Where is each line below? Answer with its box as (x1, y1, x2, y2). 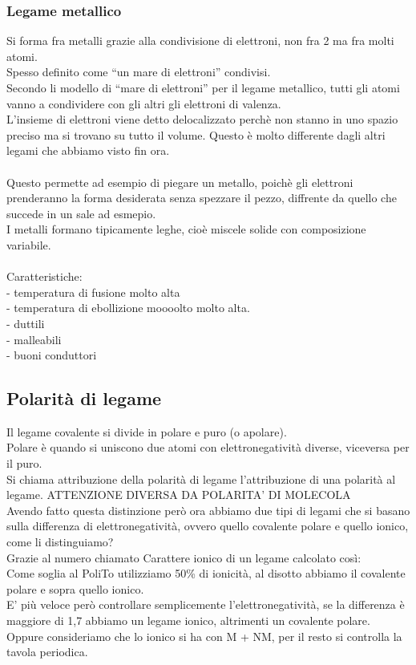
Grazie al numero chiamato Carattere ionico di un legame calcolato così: (6, 549, 361, 566)
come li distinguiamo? (6, 533, 114, 550)
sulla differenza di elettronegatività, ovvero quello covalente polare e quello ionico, (6, 517, 409, 534)
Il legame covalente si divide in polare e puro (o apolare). (6, 423, 287, 440)
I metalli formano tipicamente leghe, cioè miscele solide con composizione (6, 221, 366, 237)
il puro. (6, 455, 42, 472)
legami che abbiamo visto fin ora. (6, 142, 170, 159)
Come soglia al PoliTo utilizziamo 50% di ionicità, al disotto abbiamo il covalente (6, 565, 406, 582)
